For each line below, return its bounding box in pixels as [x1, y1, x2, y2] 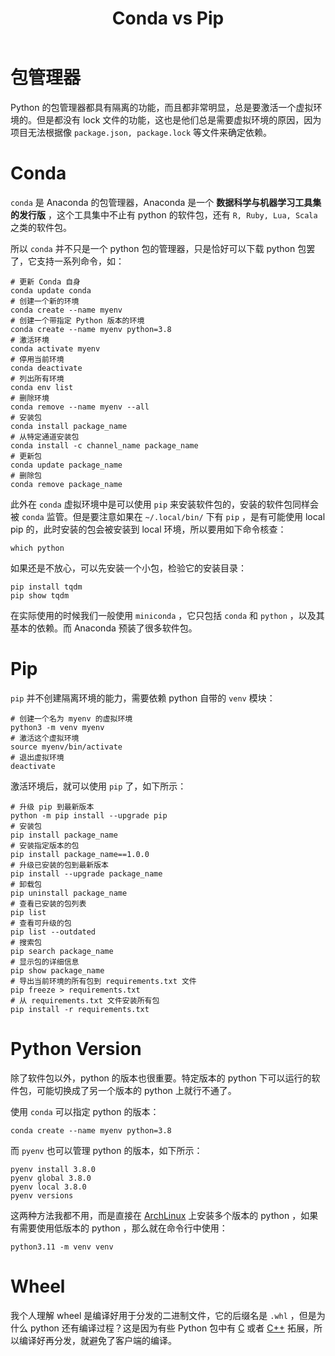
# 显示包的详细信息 [10, 957, 80, 967]
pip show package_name [10, 965, 105, 976]
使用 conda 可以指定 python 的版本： [10, 1105, 160, 1117]
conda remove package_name [10, 479, 123, 489]
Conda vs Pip [111, 7, 225, 30]
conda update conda [10, 285, 92, 296]
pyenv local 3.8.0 [10, 1182, 87, 1192]
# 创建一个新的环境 [10, 296, 80, 306]
